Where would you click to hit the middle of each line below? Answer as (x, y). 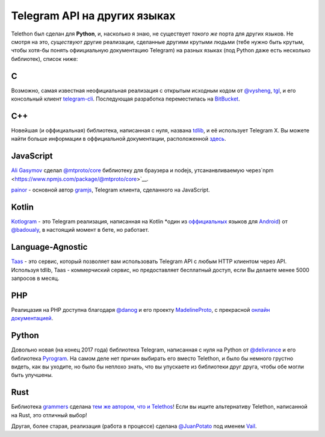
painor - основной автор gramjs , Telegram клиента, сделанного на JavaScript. (110, 190)
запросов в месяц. (35, 278)
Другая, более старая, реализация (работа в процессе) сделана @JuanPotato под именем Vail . (134, 426)
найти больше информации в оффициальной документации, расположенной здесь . (119, 139)
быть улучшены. (32, 375)
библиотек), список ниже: (45, 59)
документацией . (32, 318)
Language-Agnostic (49, 247)
